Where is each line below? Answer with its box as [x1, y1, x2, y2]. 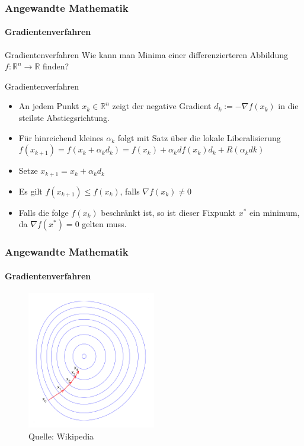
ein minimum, [249, 206, 300, 218]
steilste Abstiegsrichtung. [18, 111, 110, 124]
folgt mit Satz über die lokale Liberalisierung [117, 131, 281, 144]
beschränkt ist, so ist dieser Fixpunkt [101, 206, 236, 218]
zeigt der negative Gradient [112, 100, 212, 112]
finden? [43, 60, 69, 72]
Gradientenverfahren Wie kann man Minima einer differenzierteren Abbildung [5, 48, 288, 60]
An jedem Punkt [18, 100, 79, 112]
